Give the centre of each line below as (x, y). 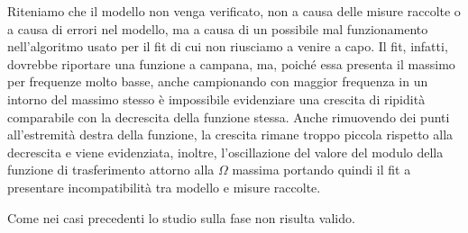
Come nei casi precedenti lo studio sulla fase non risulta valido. (181, 217)
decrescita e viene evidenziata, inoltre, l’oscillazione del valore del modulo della (225, 152)
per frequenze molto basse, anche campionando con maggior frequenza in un (218, 81)
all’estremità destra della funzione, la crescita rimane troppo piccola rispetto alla (230, 134)
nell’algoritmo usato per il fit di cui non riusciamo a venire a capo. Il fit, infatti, (228, 46)
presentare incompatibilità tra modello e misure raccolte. (164, 187)
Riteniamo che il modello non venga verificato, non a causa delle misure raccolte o (234, 11)
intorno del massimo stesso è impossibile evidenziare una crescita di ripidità (216, 99)
